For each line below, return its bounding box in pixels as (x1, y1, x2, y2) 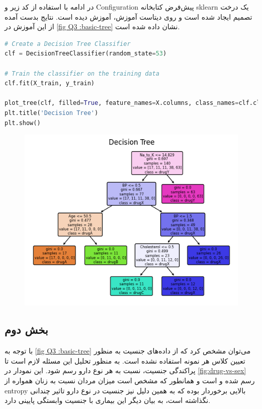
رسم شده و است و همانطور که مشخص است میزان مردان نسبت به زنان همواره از (5, 375, 255, 386)
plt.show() (5, 119, 41, 127)
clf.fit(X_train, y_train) (5, 80, 95, 87)
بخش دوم (5, 322, 48, 337)
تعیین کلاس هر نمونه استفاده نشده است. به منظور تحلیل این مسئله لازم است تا (5, 355, 245, 366)
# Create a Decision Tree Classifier (5, 40, 131, 47)
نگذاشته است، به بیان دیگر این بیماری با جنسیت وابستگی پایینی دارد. (5, 395, 211, 405)
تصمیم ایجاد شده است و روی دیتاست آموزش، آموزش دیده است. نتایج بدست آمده (5, 11, 252, 22)
